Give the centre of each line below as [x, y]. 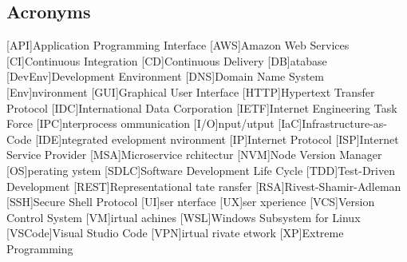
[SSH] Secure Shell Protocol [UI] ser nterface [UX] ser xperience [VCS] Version [191, 202]
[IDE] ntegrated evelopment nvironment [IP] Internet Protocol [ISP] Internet [217, 139]
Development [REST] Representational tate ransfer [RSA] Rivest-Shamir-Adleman [204, 186]
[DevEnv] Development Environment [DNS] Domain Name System [165, 76]
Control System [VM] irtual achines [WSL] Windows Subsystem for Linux [184, 217]
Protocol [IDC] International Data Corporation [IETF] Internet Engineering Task [202, 107]
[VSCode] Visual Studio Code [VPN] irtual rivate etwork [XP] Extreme [175, 233]
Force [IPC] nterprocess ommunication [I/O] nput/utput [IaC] [154, 123]
